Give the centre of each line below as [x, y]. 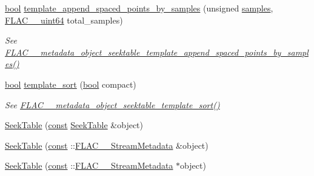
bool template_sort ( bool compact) [71, 84]
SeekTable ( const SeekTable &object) [74, 125]
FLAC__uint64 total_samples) [64, 20]
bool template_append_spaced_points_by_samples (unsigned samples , [139, 8]
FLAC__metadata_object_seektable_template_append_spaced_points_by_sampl [157, 52]
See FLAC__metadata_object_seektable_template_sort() [112, 104]
